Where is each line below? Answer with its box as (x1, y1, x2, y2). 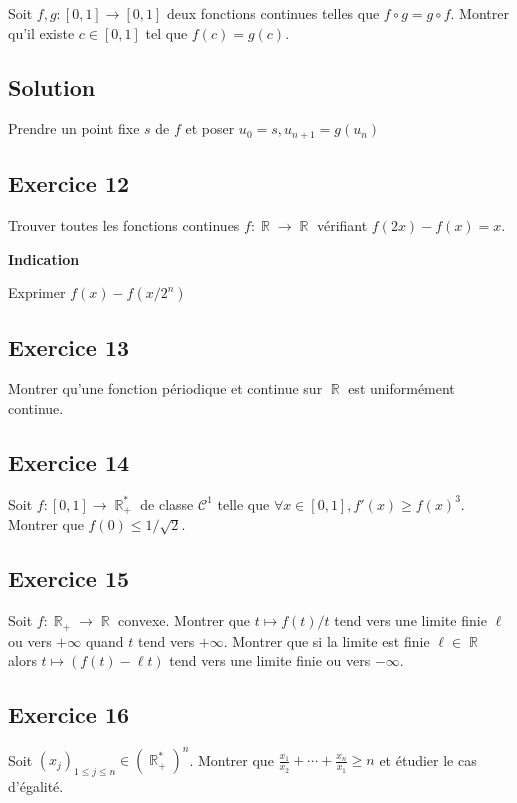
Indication (8, 248, 80, 269)
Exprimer (8, 282, 66, 303)
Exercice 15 (8, 563, 130, 594)
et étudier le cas (379, 749, 477, 770)
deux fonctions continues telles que (167, 3, 380, 23)
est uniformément (348, 378, 455, 399)
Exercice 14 (8, 447, 130, 478)
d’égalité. (8, 776, 64, 797)
